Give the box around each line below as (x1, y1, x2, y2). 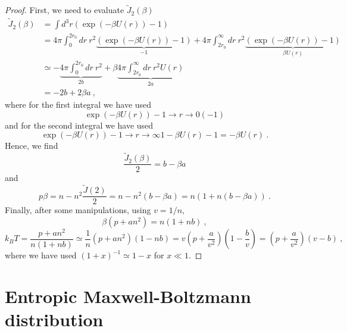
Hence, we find (5, 139, 58, 152)
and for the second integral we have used (5, 118, 154, 131)
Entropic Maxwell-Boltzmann (5, 284, 251, 308)
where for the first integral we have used (5, 98, 152, 111)
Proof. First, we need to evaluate (5, 4, 124, 16)
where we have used (5, 249, 77, 261)
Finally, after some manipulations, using (5, 204, 151, 216)
